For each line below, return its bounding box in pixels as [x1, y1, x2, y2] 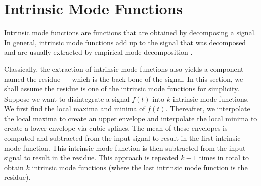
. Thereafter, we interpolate [165, 103, 250, 114]
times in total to [199, 152, 249, 163]
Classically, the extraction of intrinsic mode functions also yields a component [4, 63, 244, 74]
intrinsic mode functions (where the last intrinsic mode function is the [32, 162, 248, 172]
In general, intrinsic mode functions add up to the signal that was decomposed [4, 37, 246, 47]
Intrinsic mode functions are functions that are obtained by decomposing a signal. [4, 27, 256, 38]
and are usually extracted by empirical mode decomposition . [4, 47, 193, 57]
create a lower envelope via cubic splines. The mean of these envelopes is [4, 123, 228, 133]
